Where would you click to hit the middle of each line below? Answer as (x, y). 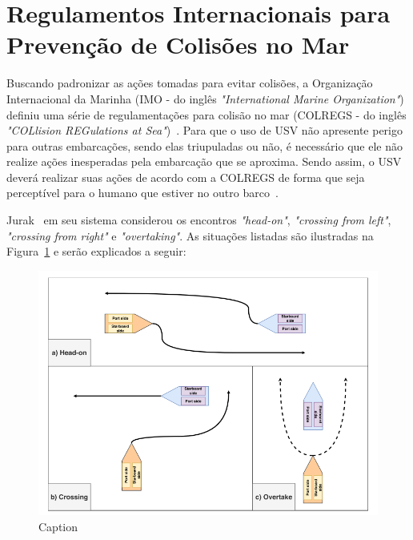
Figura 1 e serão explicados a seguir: (96, 251)
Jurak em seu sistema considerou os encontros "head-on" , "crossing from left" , (199, 220)
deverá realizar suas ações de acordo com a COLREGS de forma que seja (186, 177)
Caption (58, 527)
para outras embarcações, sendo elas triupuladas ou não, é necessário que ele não (204, 145)
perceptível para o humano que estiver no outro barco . (142, 193)
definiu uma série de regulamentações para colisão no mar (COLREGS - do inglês (206, 114)
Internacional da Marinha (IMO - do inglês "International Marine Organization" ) (205, 98)
